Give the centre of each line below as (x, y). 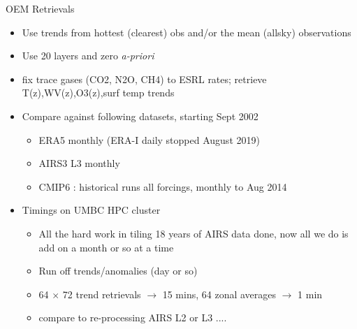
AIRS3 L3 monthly (79, 163)
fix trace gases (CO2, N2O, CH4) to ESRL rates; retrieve (144, 79)
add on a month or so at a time (106, 247)
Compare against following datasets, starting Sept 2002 (140, 116)
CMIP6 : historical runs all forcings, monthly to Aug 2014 (163, 186)
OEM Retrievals (40, 8)
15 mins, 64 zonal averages (219, 294)
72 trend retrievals (102, 294)
